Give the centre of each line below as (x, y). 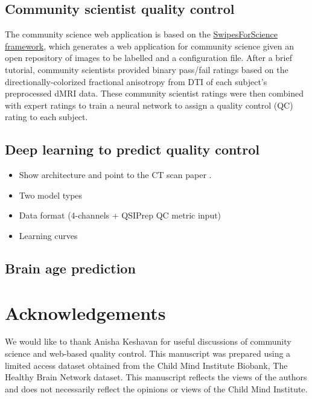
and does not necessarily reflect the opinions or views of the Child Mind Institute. (156, 388)
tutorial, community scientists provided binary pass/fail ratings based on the (147, 69)
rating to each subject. (46, 117)
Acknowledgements (85, 312)
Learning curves (48, 235)
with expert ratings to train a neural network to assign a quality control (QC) (149, 105)
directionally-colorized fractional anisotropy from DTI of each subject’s (136, 81)
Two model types (51, 195)
